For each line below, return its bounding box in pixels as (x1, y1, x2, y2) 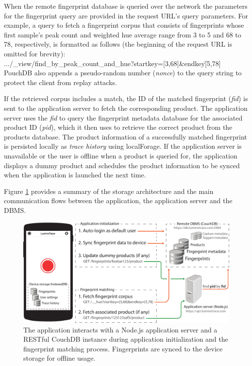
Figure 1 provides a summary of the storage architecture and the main (4, 186, 214, 196)
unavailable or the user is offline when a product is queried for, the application (4, 150, 237, 160)
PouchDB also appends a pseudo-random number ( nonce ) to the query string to (4, 68, 242, 78)
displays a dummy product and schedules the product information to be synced (4, 160, 240, 170)
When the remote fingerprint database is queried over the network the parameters (4, 1, 248, 11)
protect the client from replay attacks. (4, 77, 117, 87)
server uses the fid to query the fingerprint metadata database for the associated (4, 112, 243, 122)
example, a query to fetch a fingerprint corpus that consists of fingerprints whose (4, 20, 244, 30)
